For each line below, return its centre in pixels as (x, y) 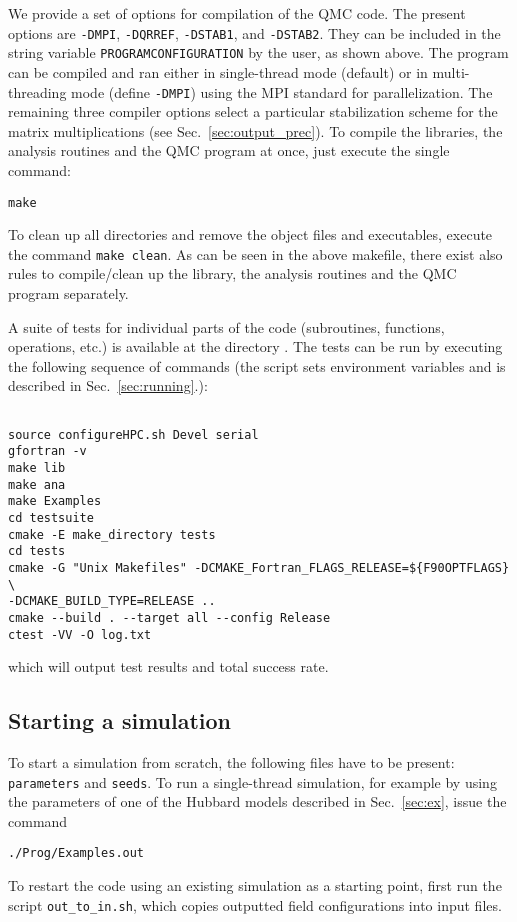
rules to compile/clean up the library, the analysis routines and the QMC (232, 273)
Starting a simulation (120, 720)
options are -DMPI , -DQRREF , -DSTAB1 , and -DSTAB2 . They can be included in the (254, 32)
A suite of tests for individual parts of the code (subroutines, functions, (226, 326)
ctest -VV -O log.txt (80, 634)
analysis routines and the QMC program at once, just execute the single (229, 150)
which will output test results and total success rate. (168, 666)
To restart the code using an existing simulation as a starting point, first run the (255, 885)
